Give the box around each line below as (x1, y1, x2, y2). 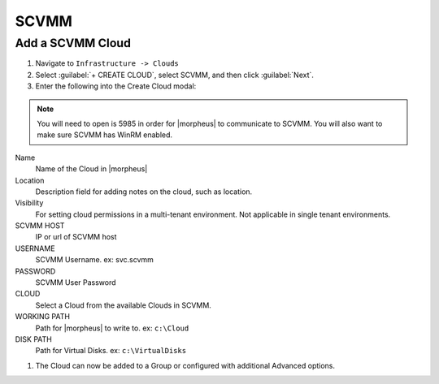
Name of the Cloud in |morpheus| (35, 164, 148, 174)
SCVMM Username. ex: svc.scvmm (35, 255, 154, 265)
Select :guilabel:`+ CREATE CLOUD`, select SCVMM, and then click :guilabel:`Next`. (35, 70, 315, 80)
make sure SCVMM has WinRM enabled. (37, 130, 173, 140)
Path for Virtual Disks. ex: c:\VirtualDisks (35, 346, 187, 356)
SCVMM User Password (35, 278, 117, 287)
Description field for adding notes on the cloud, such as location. (35, 187, 253, 196)
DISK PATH (15, 334, 53, 344)
